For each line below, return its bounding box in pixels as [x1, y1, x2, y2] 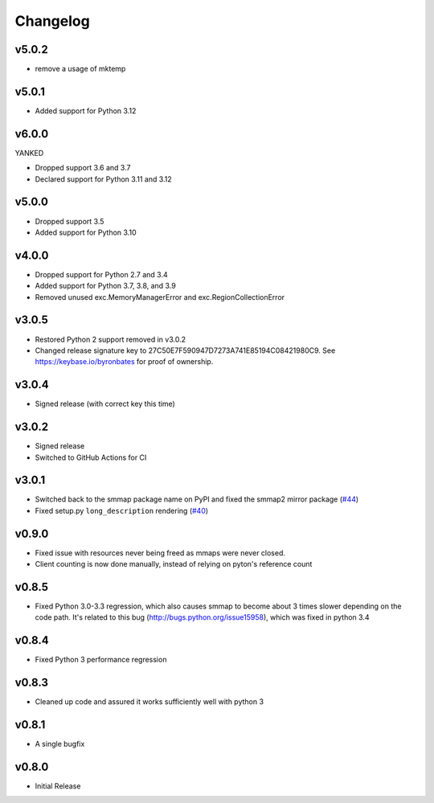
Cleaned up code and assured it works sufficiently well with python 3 [35, 697, 264, 707]
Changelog [14, 12, 90, 30]
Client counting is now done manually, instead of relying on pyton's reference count [35, 559, 313, 569]
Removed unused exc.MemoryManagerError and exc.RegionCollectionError [35, 292, 285, 301]
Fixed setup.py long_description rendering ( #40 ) [35, 506, 209, 515]
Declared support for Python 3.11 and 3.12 [35, 174, 172, 184]
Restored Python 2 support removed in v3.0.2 [35, 334, 186, 344]
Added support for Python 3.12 [35, 105, 137, 116]
